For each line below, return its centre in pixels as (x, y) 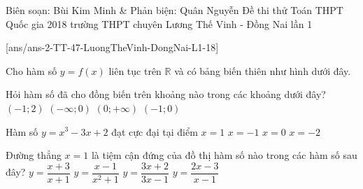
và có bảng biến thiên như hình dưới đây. (263, 70)
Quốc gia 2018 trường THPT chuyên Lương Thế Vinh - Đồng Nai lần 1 (159, 23)
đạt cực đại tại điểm (155, 131)
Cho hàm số (31, 70)
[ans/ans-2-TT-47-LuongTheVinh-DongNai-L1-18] (112, 47)
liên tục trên (135, 70)
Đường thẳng (34, 155)
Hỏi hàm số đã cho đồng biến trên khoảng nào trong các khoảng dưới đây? (166, 94)
